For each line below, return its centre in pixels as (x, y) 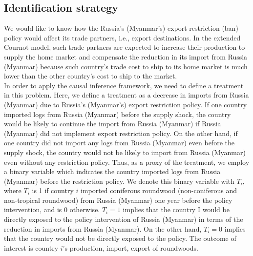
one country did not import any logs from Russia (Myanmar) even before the (119, 143)
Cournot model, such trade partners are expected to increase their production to (125, 47)
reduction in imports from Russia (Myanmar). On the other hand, (103, 228)
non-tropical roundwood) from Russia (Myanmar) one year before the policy (118, 200)
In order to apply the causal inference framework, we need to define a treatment (124, 85)
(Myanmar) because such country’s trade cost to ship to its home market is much (126, 66)
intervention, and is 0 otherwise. (52, 209)
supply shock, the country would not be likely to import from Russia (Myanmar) (125, 152)
